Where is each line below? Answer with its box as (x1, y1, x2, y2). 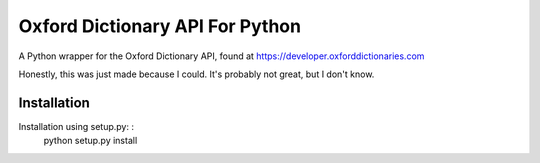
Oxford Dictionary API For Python (18, 15, 302, 37)
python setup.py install (43, 135, 138, 147)
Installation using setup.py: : (18, 120, 135, 132)
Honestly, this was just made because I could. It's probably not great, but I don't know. (18, 68, 375, 80)
